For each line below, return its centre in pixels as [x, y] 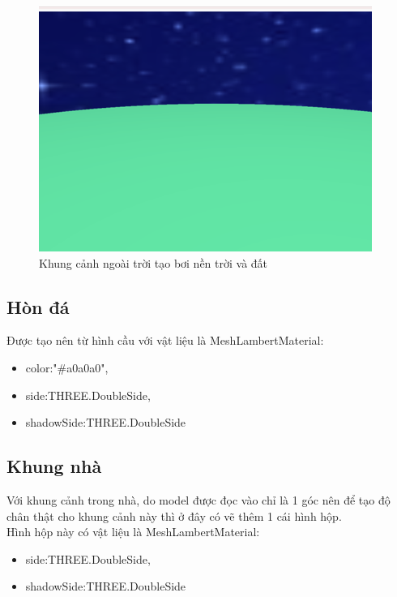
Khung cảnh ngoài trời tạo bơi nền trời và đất [154, 262]
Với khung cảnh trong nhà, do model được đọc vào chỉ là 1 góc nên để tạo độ [198, 499]
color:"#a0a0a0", [67, 367]
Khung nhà [54, 466]
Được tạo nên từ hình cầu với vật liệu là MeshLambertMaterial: [165, 340]
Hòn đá [38, 306]
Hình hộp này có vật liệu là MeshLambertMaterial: [133, 532]
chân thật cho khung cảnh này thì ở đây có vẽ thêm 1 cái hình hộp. [174, 515]
